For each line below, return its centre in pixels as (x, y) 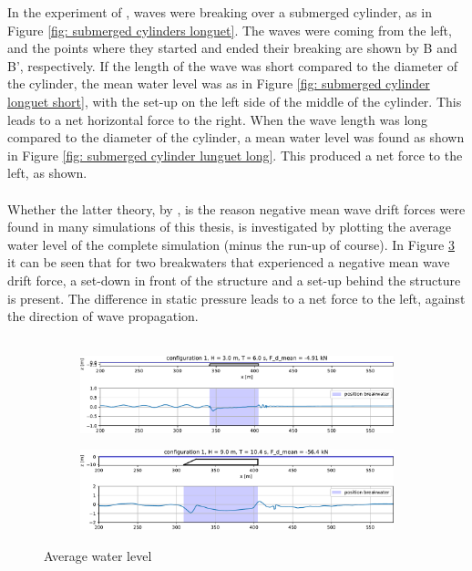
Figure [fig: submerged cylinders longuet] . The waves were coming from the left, (230, 30)
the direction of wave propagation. (103, 316)
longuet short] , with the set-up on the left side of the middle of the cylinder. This (235, 101)
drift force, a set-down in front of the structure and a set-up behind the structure (234, 280)
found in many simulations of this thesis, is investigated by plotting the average (230, 227)
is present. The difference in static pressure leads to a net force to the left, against (236, 298)
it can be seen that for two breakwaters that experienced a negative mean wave (229, 262)
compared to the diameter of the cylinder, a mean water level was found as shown (236, 137)
